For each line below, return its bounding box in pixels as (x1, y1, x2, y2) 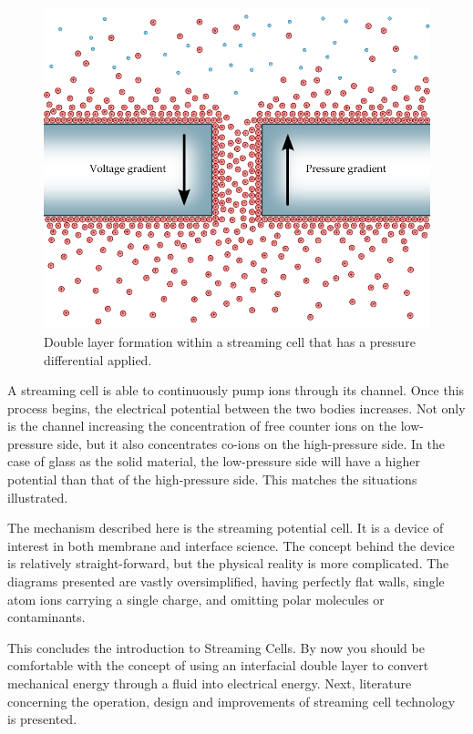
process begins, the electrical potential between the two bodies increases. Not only (7, 398, 466, 417)
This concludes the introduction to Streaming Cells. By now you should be (7, 637, 425, 657)
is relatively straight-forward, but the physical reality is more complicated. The (7, 554, 449, 573)
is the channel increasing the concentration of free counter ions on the (7, 416, 396, 435)
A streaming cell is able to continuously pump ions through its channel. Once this (7, 381, 465, 400)
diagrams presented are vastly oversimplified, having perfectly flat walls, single (7, 572, 445, 591)
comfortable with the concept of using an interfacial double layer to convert (7, 656, 429, 675)
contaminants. (7, 607, 86, 627)
